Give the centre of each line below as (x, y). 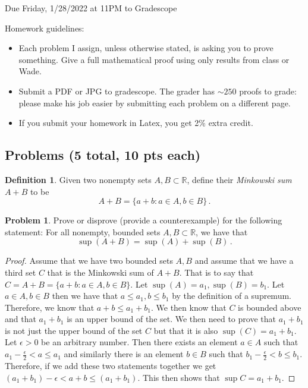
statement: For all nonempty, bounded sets (83, 231)
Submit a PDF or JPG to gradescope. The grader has (117, 91)
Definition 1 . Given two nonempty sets (78, 179)
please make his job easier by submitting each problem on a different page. (155, 102)
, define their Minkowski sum (239, 179)
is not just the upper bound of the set (74, 330)
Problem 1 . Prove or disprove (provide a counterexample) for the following (144, 220)
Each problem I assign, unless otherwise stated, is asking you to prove (146, 48)
